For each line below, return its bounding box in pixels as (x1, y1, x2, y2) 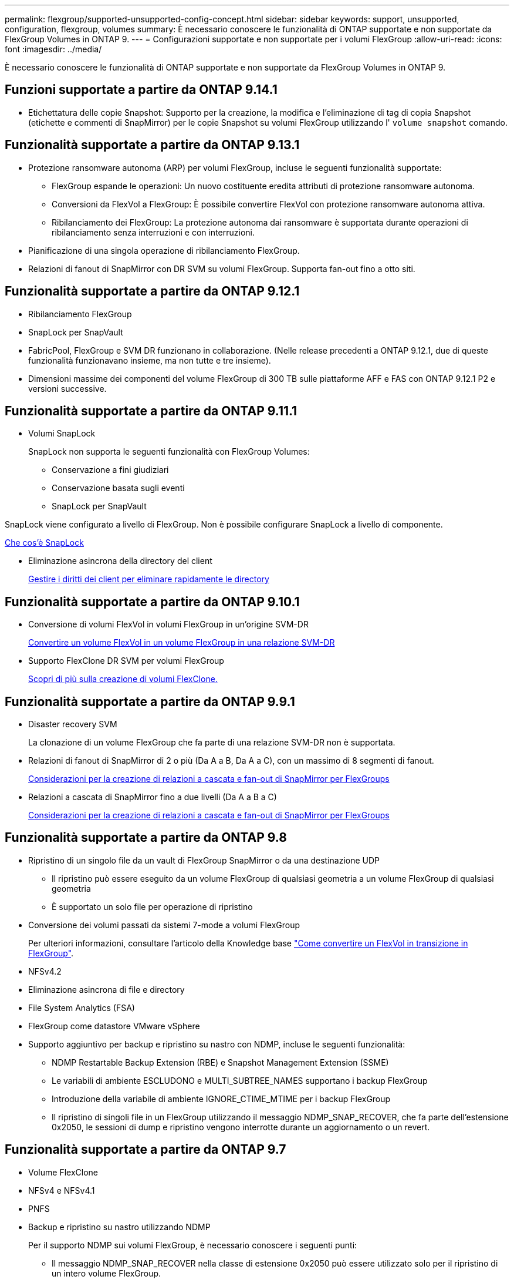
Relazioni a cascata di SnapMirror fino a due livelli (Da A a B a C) (28, 792, 277, 802)
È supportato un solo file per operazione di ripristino (52, 901, 253, 912)
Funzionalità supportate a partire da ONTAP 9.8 (5, 830, 287, 845)
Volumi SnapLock (28, 428, 96, 439)
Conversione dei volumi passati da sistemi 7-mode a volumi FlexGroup (28, 919, 300, 930)
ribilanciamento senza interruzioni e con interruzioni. (52, 227, 255, 237)
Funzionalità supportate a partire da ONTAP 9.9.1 (5, 694, 295, 709)
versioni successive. (28, 383, 107, 394)
